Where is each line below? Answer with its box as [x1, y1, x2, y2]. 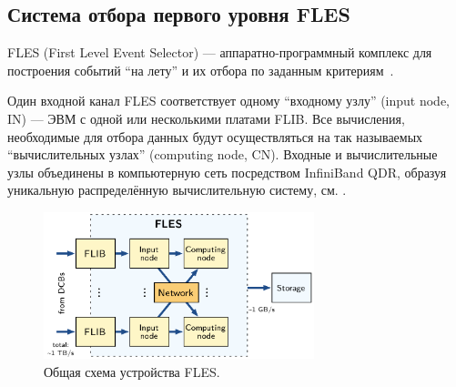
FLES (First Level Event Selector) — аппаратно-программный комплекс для [7, 43, 432, 62]
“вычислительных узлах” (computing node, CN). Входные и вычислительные [7, 145, 438, 164]
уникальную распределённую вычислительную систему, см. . [7, 180, 347, 199]
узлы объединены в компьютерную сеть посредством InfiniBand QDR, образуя [7, 162, 447, 181]
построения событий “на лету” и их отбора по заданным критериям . [7, 60, 394, 79]
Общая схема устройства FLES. [44, 362, 220, 381]
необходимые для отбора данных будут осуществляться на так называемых [7, 127, 423, 146]
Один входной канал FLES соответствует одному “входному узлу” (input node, [7, 91, 451, 110]
